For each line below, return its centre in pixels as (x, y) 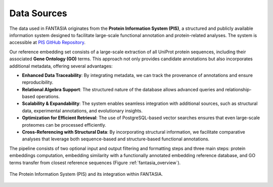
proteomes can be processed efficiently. (64, 125)
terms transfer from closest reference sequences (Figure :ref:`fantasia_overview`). (95, 163)
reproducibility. (38, 82)
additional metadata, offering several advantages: (61, 66)
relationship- (239, 89)
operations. (48, 97)
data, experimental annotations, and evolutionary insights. (82, 110)
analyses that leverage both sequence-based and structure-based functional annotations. (116, 139)
